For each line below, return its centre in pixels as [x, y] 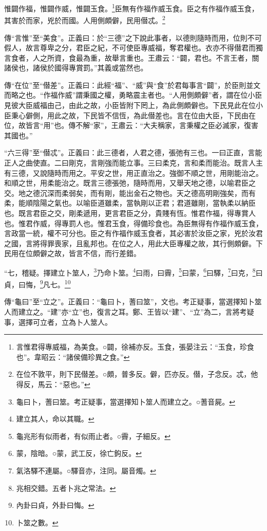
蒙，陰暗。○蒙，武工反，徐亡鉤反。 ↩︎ [79, 453]
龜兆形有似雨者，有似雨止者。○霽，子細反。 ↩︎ [93, 436]
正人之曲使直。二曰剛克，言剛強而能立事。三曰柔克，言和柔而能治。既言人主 [133, 163]
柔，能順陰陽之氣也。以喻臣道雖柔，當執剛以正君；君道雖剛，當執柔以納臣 [130, 203]
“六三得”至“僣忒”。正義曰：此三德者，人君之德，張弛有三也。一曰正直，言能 [133, 152]
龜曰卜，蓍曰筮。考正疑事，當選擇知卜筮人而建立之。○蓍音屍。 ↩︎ [126, 401]
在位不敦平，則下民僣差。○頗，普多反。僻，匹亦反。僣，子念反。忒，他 [137, 374]
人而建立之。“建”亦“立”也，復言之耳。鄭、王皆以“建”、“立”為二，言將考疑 [129, 312]
